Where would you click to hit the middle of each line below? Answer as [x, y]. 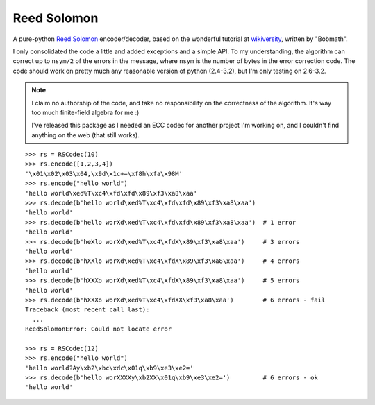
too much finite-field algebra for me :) [85, 112]
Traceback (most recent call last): [87, 310]
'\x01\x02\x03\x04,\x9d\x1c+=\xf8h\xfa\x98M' [104, 174]
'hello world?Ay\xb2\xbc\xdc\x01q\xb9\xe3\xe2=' [109, 368]
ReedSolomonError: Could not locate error [99, 329]
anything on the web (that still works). [86, 135]
